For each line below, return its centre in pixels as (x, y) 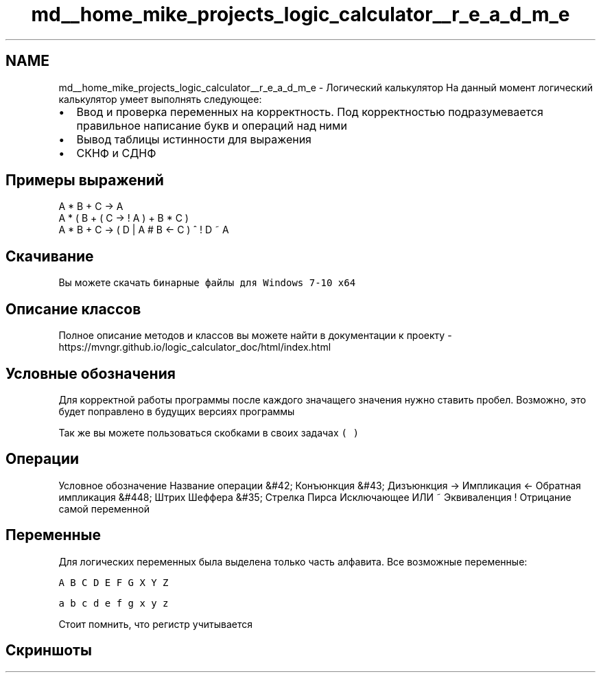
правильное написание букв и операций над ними (212, 125)
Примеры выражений (85, 180)
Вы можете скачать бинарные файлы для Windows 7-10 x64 (207, 283)
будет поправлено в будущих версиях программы (177, 411)
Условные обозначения (91, 373)
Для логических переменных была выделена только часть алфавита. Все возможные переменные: (293, 561)
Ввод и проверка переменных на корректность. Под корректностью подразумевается (310, 112)
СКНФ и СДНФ (116, 153)
